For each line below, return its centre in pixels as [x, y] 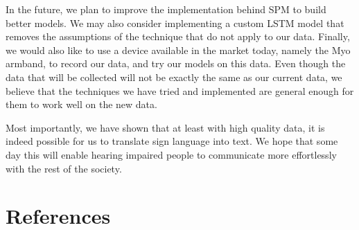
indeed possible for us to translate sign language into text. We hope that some [172, 141]
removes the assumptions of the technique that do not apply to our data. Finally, [178, 36]
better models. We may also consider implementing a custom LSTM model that [175, 23]
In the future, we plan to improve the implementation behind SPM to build [166, 9]
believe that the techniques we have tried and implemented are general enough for [180, 90]
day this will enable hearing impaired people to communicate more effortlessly [171, 154]
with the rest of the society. [64, 168]
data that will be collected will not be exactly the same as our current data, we [174, 77]
